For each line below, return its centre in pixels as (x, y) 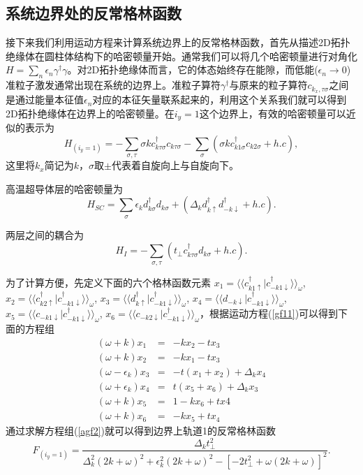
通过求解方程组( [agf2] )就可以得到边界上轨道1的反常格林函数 (141, 431)
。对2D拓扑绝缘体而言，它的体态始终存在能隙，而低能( (193, 70)
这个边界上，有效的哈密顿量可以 (273, 113)
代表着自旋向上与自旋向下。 (175, 165)
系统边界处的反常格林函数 (94, 13)
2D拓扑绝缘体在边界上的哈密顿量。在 (90, 113)
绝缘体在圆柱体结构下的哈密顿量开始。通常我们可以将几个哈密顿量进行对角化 (181, 56)
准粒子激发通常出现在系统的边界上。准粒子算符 (113, 85)
